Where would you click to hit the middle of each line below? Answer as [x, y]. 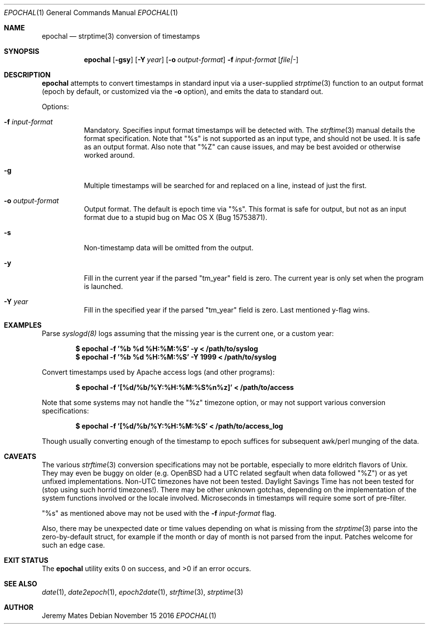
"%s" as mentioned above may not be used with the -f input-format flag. [159, 513]
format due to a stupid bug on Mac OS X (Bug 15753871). [176, 217]
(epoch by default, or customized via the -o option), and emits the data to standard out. [182, 91]
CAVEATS [20, 456]
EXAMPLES [23, 325]
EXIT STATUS [26, 560]
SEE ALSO [21, 584]
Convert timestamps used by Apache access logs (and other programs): [158, 372]
